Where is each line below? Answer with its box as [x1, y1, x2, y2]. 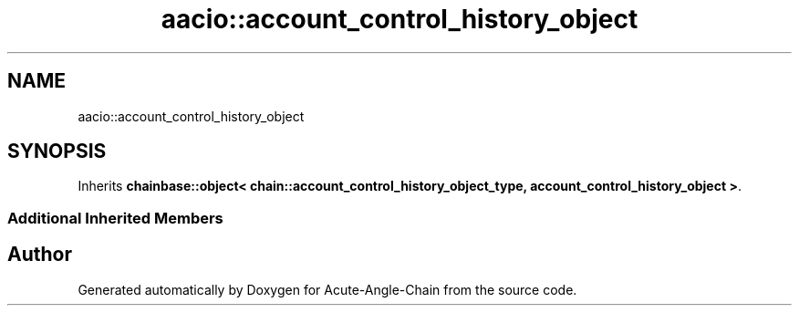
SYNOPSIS [7, 140, 107, 163]
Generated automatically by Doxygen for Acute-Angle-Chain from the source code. [78, 281, 577, 297]
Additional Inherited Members [7, 208, 223, 227]
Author [7, 243, 72, 266]
